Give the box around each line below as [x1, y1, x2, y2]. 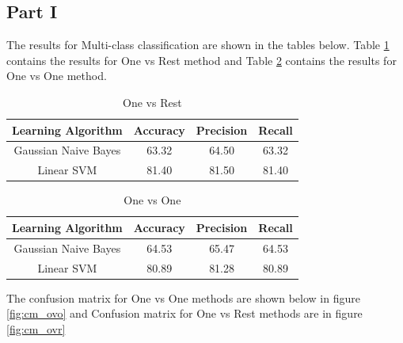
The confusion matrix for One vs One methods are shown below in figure [6, 289, 360, 306]
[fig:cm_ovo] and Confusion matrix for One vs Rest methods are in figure [6, 305, 363, 322]
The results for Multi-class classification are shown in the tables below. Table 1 [6, 36, 390, 53]
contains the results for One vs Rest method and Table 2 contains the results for [6, 51, 397, 68]
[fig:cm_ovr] [6, 320, 66, 337]
